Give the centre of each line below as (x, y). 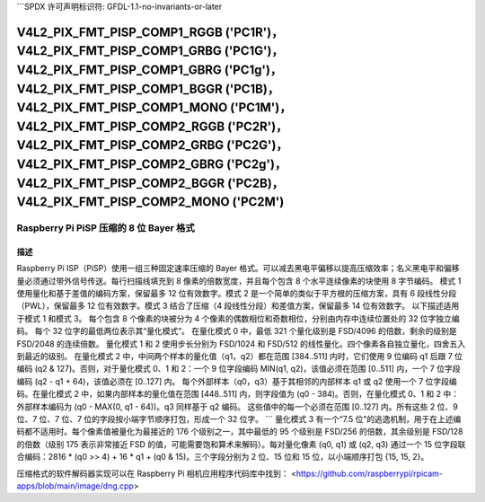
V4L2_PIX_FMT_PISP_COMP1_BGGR (120, 88)
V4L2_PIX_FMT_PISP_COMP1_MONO (122, 108)
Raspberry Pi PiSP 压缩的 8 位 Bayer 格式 (106, 228)
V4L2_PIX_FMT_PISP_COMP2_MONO (123, 202)
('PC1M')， (261, 108)
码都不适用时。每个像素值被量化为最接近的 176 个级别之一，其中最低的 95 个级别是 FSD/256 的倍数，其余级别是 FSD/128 (240, 432)
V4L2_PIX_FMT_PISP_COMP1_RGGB (120, 32)
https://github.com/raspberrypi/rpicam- (370, 473)
